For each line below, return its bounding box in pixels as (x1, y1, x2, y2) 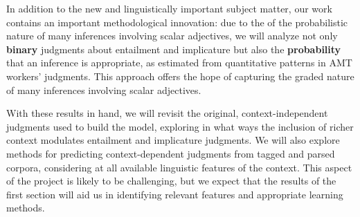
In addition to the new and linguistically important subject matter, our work (6, 1, 332, 15)
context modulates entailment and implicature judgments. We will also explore (6, 133, 340, 147)
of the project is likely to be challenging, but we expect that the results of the (6, 173, 336, 188)
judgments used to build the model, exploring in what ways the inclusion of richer (6, 119, 354, 133)
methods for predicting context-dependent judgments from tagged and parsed (6, 146, 335, 160)
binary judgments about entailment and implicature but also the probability (6, 41, 341, 56)
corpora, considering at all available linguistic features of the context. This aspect (6, 160, 352, 174)
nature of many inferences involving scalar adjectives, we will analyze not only (6, 28, 338, 43)
